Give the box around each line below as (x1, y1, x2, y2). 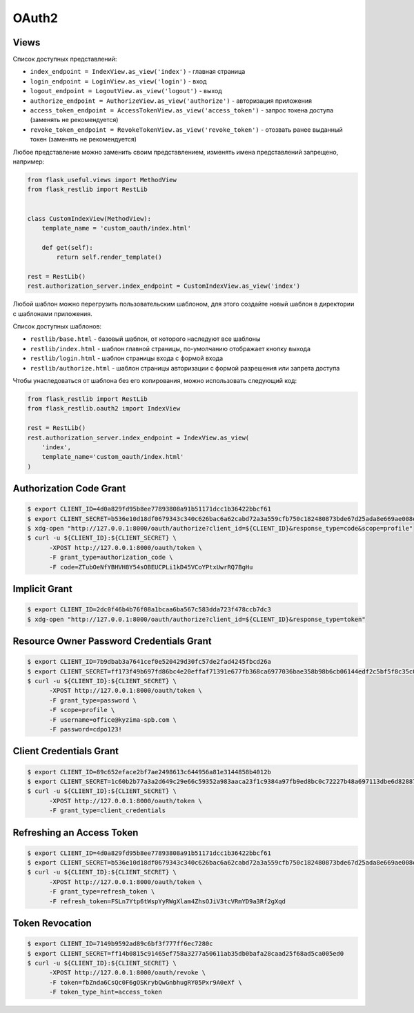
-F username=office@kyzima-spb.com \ (49, 716, 177, 724)
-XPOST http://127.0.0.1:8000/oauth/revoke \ (49, 969, 206, 976)
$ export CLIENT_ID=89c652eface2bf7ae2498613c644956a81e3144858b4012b (27, 768, 272, 776)
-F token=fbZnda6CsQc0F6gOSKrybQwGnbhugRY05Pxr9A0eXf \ (49, 978, 242, 986)
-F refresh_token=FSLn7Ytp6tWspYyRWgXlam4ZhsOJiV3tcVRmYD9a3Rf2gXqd (49, 897, 286, 905)
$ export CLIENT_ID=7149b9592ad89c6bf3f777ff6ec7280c (27, 940, 213, 948)
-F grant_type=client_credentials (49, 807, 166, 814)
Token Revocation (12, 918, 92, 930)
